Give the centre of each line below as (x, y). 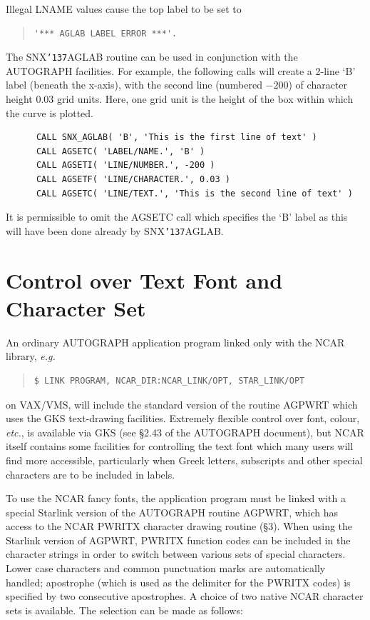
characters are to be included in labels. (91, 474)
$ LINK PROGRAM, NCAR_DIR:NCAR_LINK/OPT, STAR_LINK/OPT (169, 380)
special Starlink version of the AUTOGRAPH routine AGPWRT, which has (172, 512)
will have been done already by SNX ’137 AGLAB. (115, 230)
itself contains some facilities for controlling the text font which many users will (180, 446)
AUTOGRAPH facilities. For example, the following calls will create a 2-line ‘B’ (181, 70)
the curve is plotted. (50, 112)
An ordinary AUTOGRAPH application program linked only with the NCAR (175, 342)
